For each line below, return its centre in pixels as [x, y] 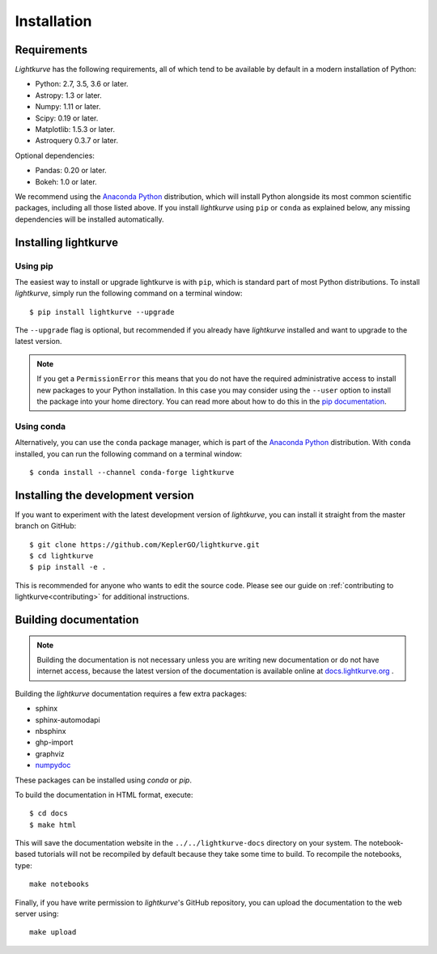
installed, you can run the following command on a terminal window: [129, 454]
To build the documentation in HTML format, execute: [104, 795]
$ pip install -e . [68, 567]
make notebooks [59, 884]
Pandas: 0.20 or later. [71, 171]
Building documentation [77, 620]
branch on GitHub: [46, 526]
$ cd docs [49, 814]
